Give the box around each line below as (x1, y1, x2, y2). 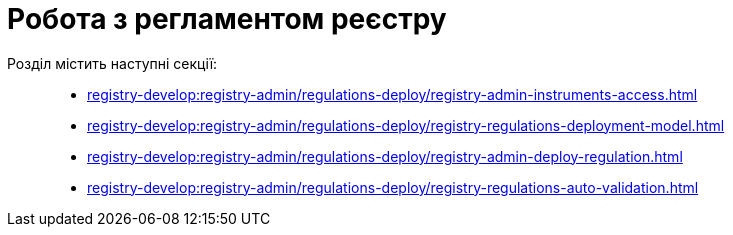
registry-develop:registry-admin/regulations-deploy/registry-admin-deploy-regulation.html (87, 147, 683, 165)
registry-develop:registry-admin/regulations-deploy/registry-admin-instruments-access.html (87, 85, 698, 103)
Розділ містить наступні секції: (7, 54, 218, 72)
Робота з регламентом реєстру (7, 2, 447, 36)
